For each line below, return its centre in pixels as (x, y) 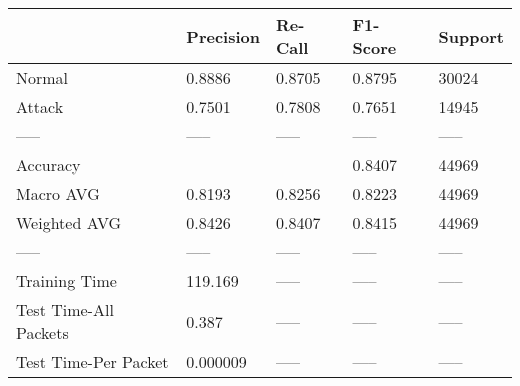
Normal (42, 77)
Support (471, 36)
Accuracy (48, 164)
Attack (40, 106)
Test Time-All (65, 309)
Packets (42, 332)
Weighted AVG (69, 222)
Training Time (66, 280)
